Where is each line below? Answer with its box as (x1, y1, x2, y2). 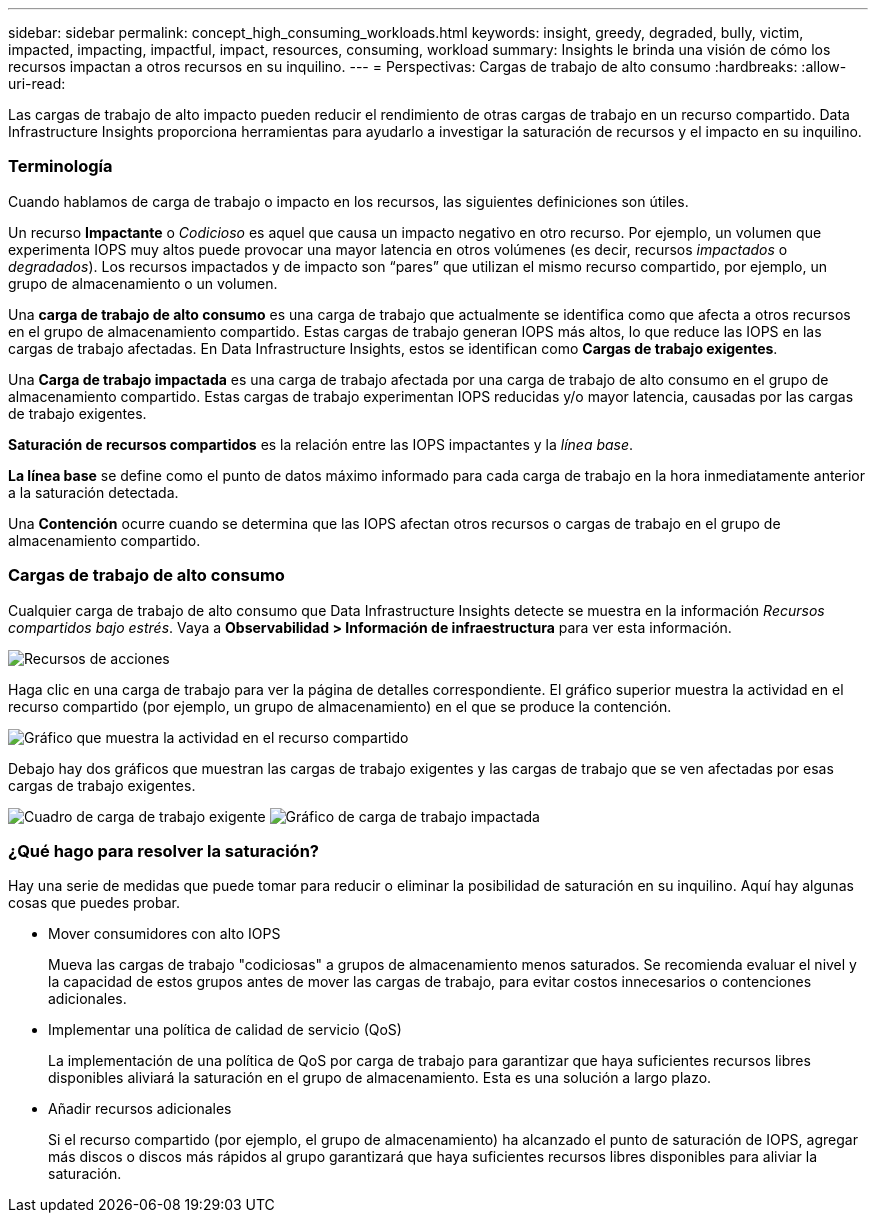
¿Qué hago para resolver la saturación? (8, 840, 319, 861)
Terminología (8, 156, 113, 177)
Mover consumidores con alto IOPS (48, 925, 281, 943)
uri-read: (8, 75, 66, 92)
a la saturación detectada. (8, 483, 179, 501)
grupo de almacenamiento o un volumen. (8, 274, 278, 292)
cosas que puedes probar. (8, 894, 180, 912)
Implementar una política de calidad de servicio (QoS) (48, 1021, 402, 1039)
